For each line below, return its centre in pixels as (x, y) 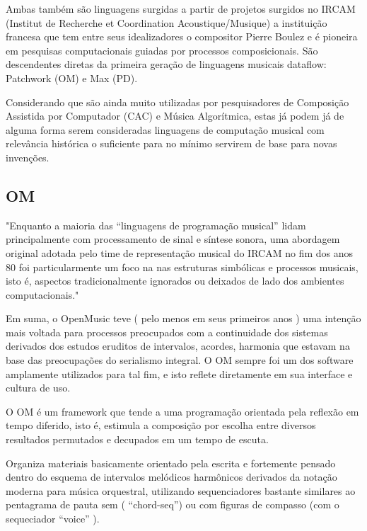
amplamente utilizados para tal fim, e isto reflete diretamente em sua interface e (179, 373)
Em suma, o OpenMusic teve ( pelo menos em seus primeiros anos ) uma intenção (183, 318)
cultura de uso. (38, 388)
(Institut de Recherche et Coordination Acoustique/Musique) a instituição (167, 22)
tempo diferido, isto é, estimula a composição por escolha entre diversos (161, 425)
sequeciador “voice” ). (53, 519)
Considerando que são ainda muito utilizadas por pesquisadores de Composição (177, 102)
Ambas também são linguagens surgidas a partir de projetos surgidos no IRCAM (181, 8)
